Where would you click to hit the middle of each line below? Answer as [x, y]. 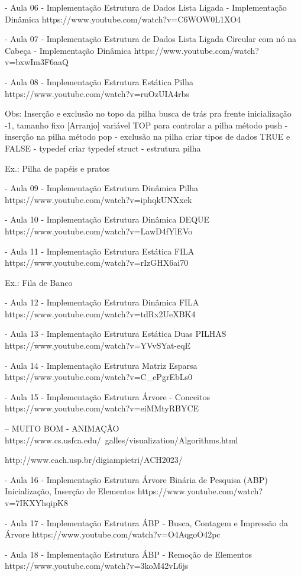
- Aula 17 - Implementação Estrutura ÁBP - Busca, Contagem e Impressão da [147, 522]
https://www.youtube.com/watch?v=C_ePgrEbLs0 [98, 377]
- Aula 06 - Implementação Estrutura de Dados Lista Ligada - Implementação [146, 7]
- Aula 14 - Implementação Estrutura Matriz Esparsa [101, 365]
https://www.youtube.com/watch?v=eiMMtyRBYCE [102, 408]
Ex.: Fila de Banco [39, 282]
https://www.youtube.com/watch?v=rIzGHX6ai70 [97, 263]
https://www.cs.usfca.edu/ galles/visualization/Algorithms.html [122, 440]
